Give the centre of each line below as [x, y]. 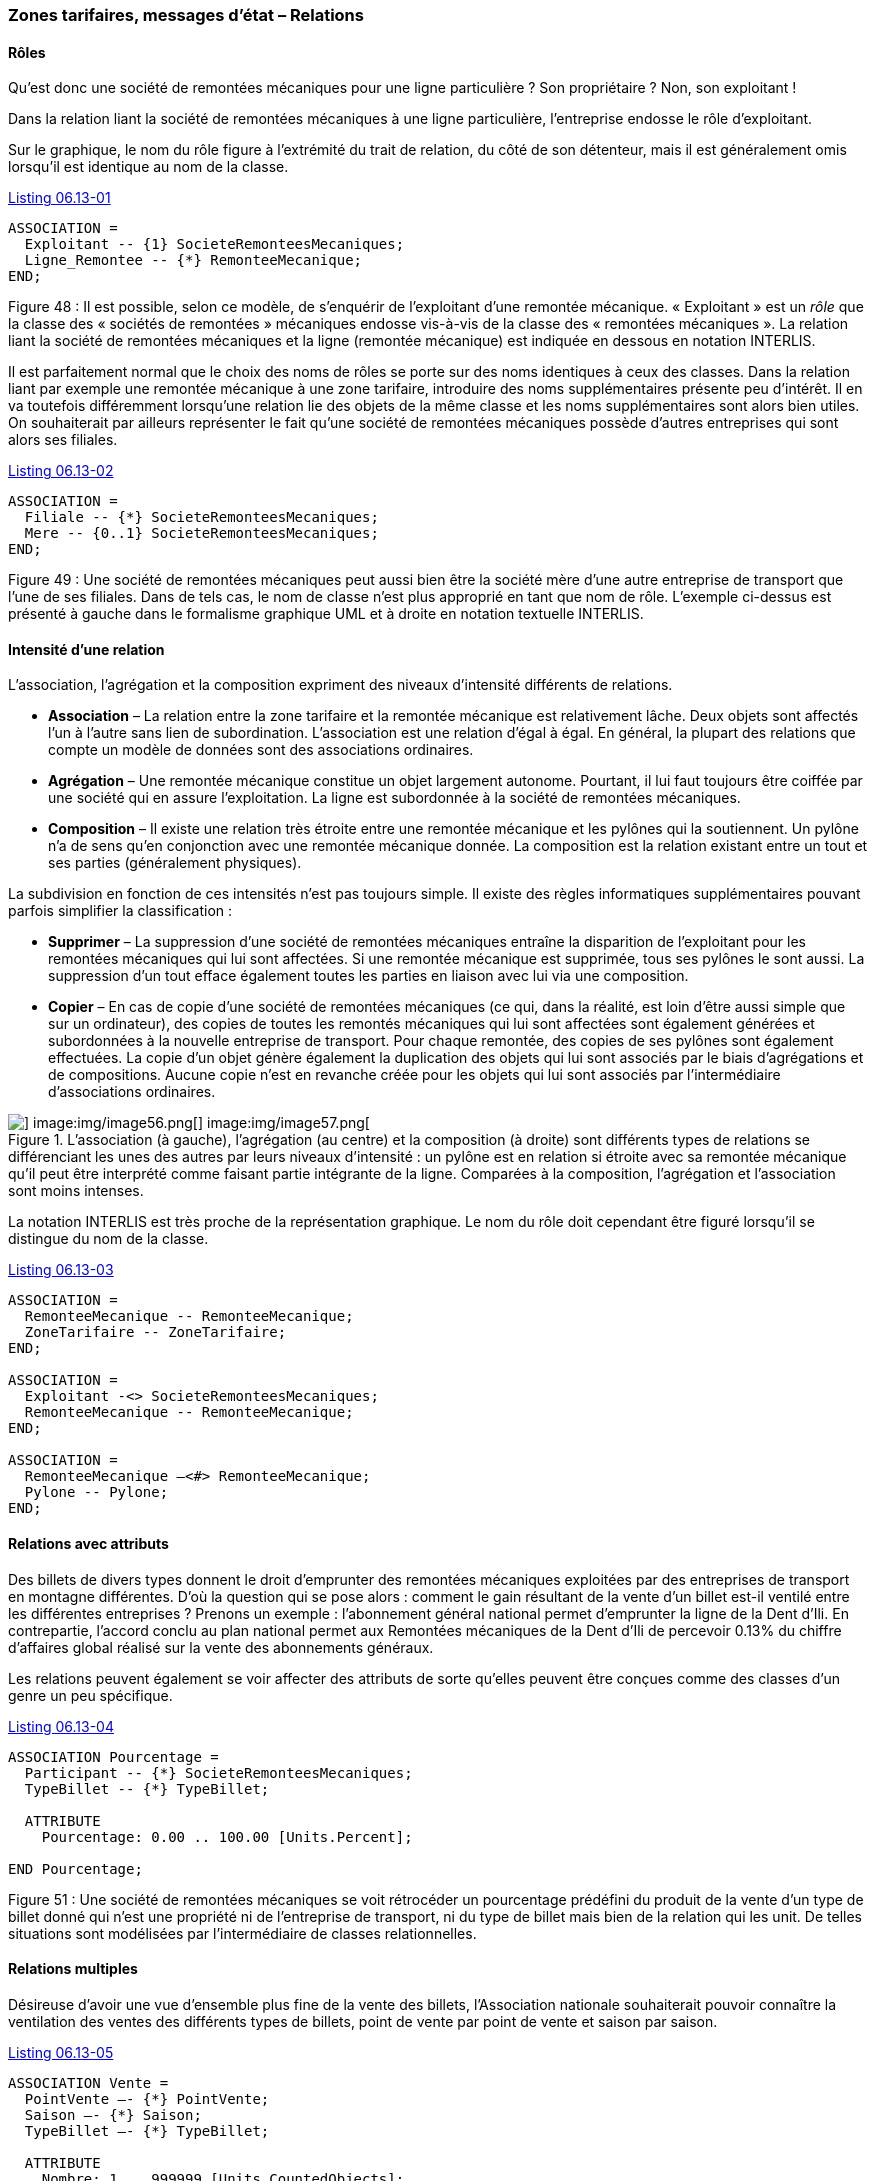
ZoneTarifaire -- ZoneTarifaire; [155, 1332]
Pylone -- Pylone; [96, 1492]
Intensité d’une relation [86, 649]
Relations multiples [73, 1969]
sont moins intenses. [76, 1191]
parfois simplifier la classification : [120, 911]
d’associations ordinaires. [132, 1092]
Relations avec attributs [88, 1544]
